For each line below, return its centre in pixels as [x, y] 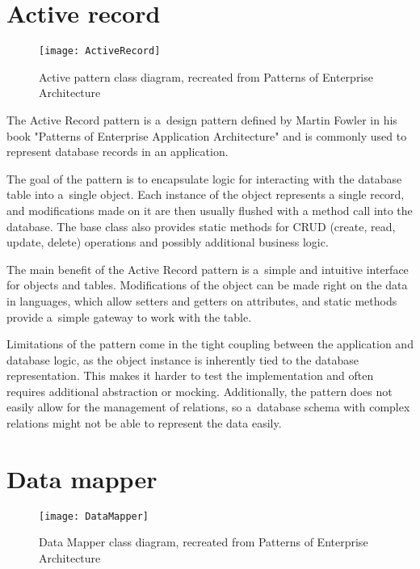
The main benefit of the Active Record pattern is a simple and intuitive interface [208, 269]
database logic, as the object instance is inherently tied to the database [183, 359]
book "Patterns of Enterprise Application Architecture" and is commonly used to [207, 135]
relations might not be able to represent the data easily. [144, 423]
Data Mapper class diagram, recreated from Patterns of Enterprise [204, 542]
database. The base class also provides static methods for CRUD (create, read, [201, 226]
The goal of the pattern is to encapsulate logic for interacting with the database [204, 178]
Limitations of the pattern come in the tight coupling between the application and [210, 344]
